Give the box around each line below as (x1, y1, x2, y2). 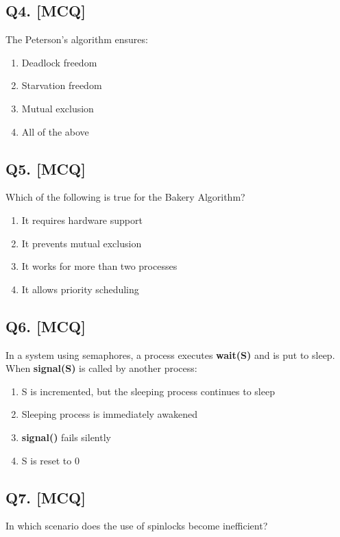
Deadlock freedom (21, 55, 97, 69)
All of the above (21, 124, 89, 138)
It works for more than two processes (21, 259, 178, 273)
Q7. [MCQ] (5, 486, 86, 508)
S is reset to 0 (21, 453, 80, 467)
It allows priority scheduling (21, 282, 139, 296)
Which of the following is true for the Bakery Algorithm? (5, 190, 245, 204)
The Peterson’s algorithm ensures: (5, 32, 148, 47)
